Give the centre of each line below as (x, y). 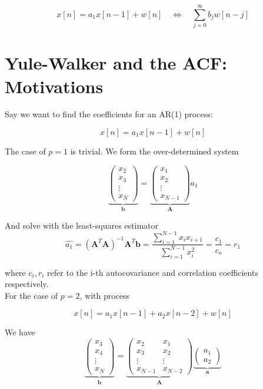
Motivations (54, 86)
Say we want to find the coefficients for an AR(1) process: (109, 114)
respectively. (27, 284)
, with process (105, 295)
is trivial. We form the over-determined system (154, 151)
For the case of (31, 295)
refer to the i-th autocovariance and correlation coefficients (153, 272)
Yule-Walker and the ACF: (116, 63)
